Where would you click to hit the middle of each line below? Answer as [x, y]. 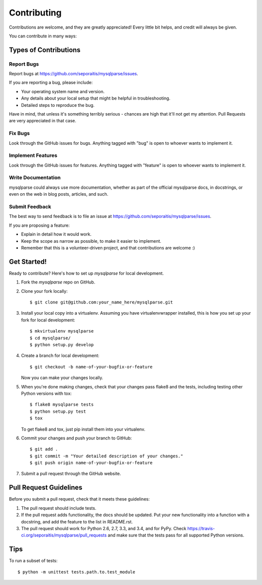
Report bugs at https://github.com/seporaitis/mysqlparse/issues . [74, 74]
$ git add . [44, 449]
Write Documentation [35, 178]
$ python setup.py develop [62, 344]
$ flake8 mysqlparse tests [62, 405]
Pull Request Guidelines [46, 488]
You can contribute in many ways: [43, 36]
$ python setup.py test [58, 411]
